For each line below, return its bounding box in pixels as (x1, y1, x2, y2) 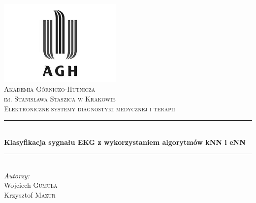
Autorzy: (4, 170, 30, 180)
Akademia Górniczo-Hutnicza (4, 84, 96, 94)
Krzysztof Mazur (4, 190, 56, 200)
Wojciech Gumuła (4, 180, 58, 190)
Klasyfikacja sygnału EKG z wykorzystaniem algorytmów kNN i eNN (4, 136, 246, 147)
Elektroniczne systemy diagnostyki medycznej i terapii (4, 103, 175, 113)
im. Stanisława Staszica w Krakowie (4, 93, 116, 103)
